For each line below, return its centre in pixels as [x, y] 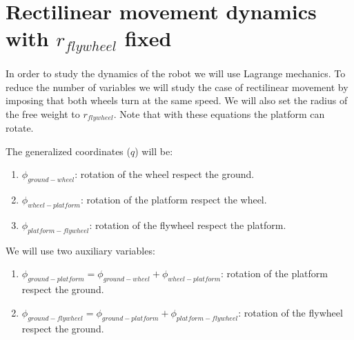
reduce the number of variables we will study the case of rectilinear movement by [177, 87]
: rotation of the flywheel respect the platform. [188, 225]
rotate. [20, 128]
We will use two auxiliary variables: [80, 250]
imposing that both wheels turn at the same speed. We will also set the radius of [177, 100]
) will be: [154, 151]
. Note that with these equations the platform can [219, 113]
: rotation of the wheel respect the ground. [165, 174]
